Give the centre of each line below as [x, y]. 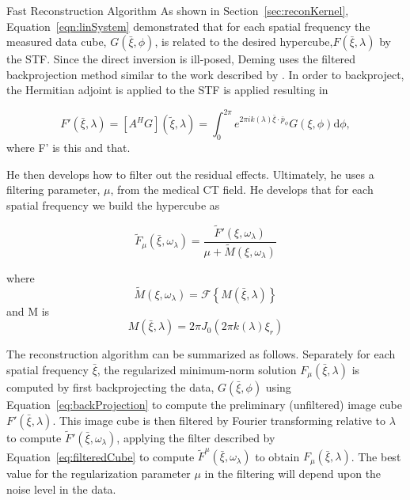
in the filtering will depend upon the [293, 473]
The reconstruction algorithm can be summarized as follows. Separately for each [201, 354]
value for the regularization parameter [99, 473]
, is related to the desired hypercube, [244, 42]
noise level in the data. [61, 489]
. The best [376, 456]
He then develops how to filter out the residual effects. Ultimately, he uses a [190, 174]
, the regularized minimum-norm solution [197, 369]
